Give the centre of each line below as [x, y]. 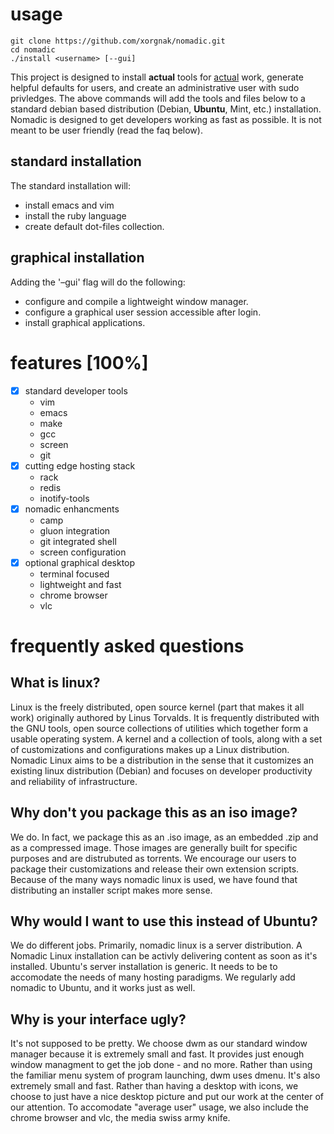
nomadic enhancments [72, 509]
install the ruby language [75, 215]
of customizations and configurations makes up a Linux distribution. [150, 749]
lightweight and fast [80, 584]
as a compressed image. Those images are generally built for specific [154, 847]
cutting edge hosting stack [80, 465]
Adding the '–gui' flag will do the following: [98, 282]
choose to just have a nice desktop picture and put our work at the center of [167, 1097]
